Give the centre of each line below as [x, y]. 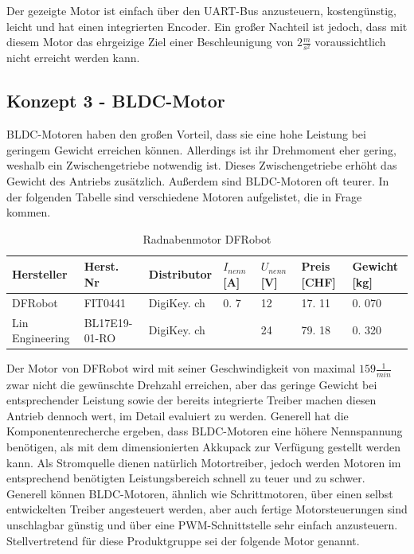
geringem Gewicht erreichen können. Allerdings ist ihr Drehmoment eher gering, [201, 149]
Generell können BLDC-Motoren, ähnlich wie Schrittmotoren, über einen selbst [200, 493]
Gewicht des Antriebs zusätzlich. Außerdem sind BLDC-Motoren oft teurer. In [198, 180]
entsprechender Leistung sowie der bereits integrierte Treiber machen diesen [191, 400]
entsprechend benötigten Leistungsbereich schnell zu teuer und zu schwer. [186, 478]
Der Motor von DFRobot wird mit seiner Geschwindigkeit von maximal [181, 368]
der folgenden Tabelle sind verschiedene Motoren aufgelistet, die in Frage [184, 196]
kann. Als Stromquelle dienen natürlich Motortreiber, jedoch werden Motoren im [204, 462]
